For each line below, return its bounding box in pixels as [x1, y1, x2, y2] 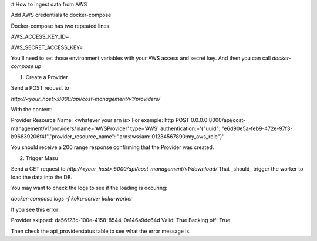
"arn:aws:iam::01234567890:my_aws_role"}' [117, 133, 224, 140]
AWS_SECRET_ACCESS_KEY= [11, 44, 83, 51]
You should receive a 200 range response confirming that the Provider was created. [11, 144, 214, 151]
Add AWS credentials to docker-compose [11, 12, 112, 19]
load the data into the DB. [11, 174, 73, 181]
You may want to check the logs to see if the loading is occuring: [11, 185, 167, 192]
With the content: [11, 106, 53, 113]
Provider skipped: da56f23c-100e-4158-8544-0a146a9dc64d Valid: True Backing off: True [11, 217, 231, 224]
